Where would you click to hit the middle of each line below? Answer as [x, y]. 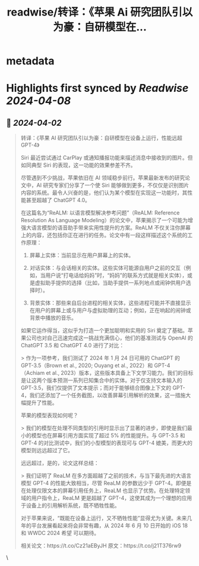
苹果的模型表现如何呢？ [49, 415]
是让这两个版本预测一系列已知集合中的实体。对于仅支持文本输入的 [101, 380]
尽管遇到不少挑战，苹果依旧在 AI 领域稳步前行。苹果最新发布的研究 [103, 178]
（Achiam [33, 373]
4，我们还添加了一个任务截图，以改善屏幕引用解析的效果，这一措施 [103, 395]
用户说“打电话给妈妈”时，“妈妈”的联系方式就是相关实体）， [116, 275]
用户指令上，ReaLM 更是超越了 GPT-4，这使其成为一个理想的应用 [112, 498]
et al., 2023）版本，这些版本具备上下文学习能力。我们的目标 [120, 373]
